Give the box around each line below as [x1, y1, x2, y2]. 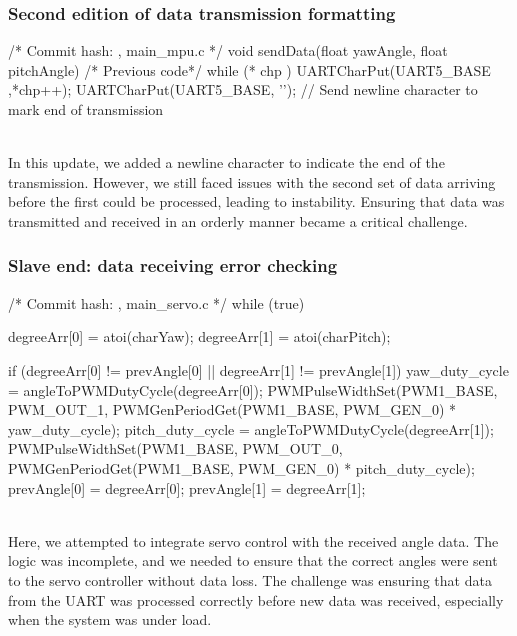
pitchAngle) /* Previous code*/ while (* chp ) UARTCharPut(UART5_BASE [8, 59, 491, 80]
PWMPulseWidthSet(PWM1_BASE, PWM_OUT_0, [8, 438, 343, 459]
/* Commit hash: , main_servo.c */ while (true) [8, 292, 305, 313]
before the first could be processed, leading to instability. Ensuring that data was [8, 191, 505, 212]
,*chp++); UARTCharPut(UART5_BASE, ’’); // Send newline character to [8, 79, 478, 100]
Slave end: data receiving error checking [8, 253, 338, 278]
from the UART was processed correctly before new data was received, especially [8, 589, 504, 610]
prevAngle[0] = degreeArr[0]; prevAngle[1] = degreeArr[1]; [8, 477, 366, 498]
